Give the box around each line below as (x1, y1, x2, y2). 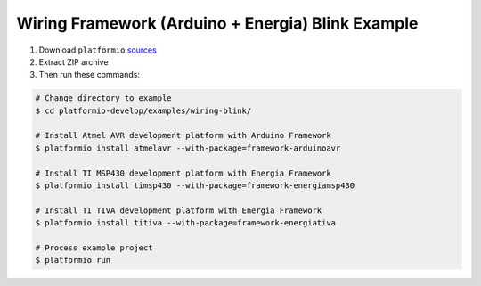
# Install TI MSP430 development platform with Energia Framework (35, 168, 331, 178)
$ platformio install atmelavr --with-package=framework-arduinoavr (35, 143, 341, 153)
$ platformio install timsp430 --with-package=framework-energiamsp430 (35, 181, 355, 191)
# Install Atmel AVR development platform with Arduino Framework (35, 130, 331, 141)
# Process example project (35, 243, 153, 253)
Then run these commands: (38, 69, 141, 80)
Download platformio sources (38, 45, 158, 55)
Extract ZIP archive (38, 56, 109, 67)
